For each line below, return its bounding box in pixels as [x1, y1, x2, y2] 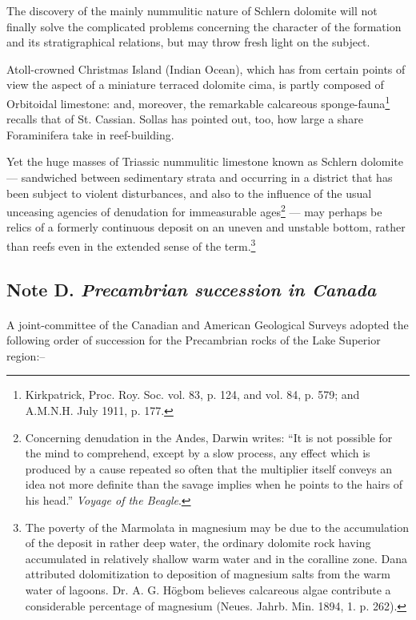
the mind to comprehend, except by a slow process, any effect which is [25, 445, 370, 461]
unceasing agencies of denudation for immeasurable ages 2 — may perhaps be [6, 201, 382, 219]
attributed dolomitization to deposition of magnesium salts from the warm [25, 566, 391, 582]
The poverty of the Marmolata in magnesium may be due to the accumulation [25, 518, 410, 535]
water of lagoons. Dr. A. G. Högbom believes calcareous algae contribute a [25, 581, 391, 598]
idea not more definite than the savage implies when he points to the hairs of [25, 476, 403, 493]
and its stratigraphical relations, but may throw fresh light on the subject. [6, 34, 370, 50]
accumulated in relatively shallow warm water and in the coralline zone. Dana [25, 550, 407, 566]
